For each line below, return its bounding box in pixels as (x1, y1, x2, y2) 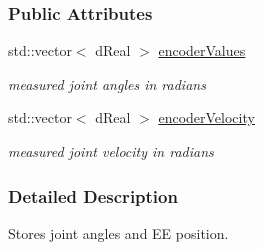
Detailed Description (8, 183, 178, 208)
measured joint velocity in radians (8, 141, 214, 161)
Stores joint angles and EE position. (8, 222, 229, 243)
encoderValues (158, 40, 246, 61)
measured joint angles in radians (8, 73, 206, 94)
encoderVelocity (158, 107, 255, 128)
